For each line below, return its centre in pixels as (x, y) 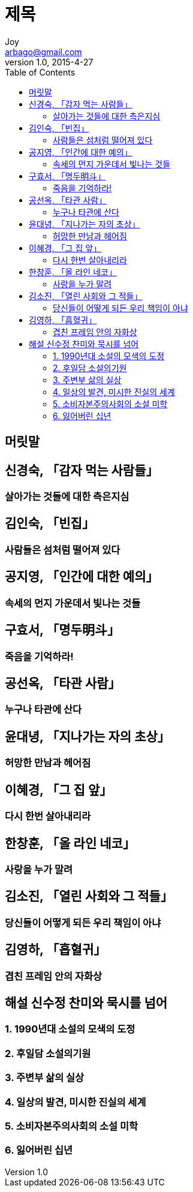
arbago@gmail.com (43, 52)
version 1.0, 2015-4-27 (49, 62)
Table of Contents (40, 72)
